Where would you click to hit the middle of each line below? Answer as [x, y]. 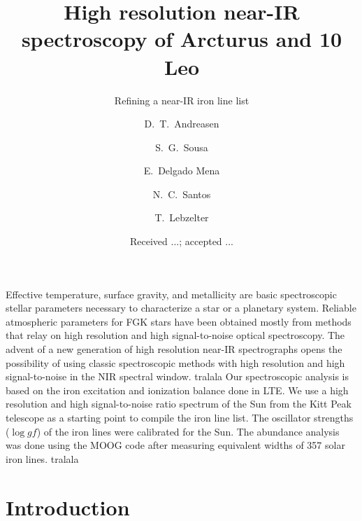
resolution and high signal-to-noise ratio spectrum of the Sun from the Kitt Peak [179, 404]
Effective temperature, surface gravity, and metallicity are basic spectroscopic [171, 294]
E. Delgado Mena [182, 171]
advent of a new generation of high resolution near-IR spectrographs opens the [174, 349]
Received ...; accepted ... [182, 241]
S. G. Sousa [182, 147]
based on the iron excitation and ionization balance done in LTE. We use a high [177, 390]
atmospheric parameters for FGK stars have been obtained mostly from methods [179, 321]
